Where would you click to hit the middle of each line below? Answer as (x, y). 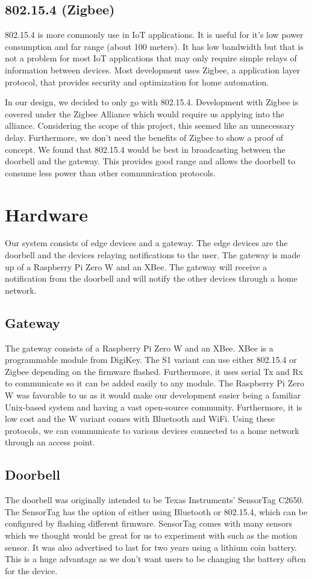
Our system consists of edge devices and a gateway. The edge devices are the (146, 243)
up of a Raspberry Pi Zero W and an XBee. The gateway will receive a (136, 266)
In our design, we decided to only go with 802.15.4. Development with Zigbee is (152, 102)
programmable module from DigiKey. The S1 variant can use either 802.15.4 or (151, 360)
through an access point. (50, 442)
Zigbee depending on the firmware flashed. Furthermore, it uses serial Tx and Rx (154, 371)
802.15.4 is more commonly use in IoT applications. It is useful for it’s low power (154, 35)
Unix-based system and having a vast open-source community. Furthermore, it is (154, 407)
